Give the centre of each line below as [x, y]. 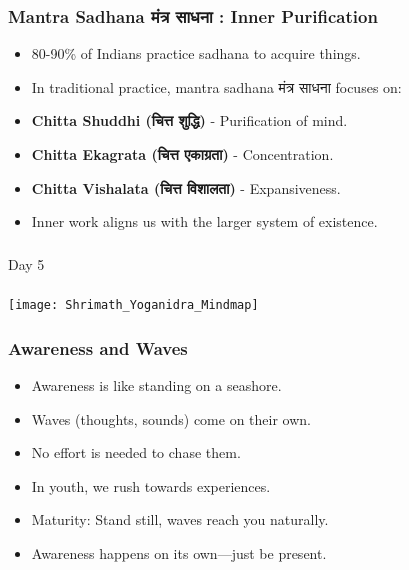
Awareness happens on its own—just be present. [179, 553]
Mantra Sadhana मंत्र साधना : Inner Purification [193, 15]
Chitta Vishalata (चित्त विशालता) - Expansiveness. [186, 187]
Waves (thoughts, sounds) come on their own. [171, 418]
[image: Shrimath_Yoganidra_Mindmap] [133, 305]
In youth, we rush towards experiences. [151, 485]
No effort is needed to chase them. [136, 452]
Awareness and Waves [98, 347]
